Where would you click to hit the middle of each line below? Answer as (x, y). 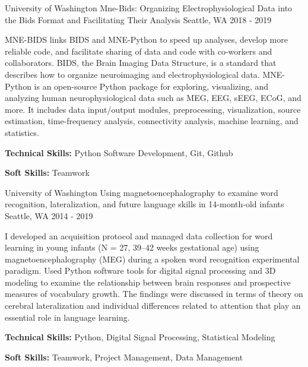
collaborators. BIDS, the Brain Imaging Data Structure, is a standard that (141, 63)
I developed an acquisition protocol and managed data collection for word (139, 235)
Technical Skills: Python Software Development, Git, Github (119, 152)
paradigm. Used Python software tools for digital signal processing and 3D (140, 270)
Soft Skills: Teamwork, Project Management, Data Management (124, 357)
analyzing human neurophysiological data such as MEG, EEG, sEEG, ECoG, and (153, 98)
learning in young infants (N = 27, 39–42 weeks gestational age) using (132, 247)
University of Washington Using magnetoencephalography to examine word (142, 192)
